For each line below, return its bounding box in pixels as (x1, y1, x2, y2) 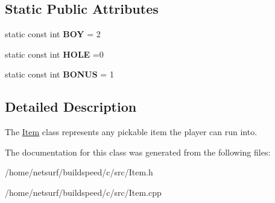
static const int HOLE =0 (5, 47, 104, 60)
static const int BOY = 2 (5, 28, 101, 40)
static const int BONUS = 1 (5, 68, 114, 80)
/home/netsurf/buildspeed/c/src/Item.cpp (5, 186, 162, 198)
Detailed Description (5, 97, 137, 116)
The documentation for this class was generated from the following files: (5, 145, 271, 158)
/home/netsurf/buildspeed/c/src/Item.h (5, 166, 153, 178)
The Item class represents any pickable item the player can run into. (5, 126, 258, 138)
